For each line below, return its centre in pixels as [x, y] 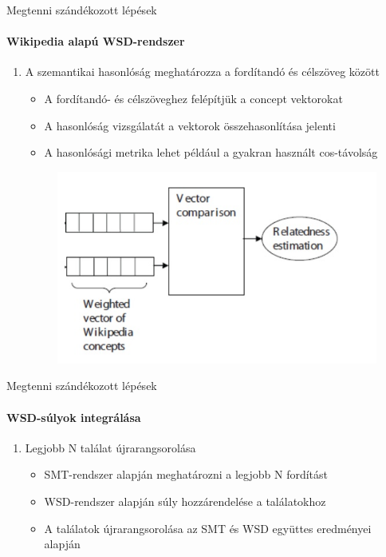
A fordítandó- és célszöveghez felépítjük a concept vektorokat [193, 98]
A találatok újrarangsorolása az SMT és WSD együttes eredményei [208, 528]
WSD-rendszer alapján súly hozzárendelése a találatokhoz [185, 501]
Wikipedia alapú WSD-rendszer [96, 41]
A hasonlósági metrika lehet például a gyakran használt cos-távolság [211, 152]
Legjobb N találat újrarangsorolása [110, 447]
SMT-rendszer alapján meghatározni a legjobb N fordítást [186, 474]
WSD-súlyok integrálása [74, 417]
